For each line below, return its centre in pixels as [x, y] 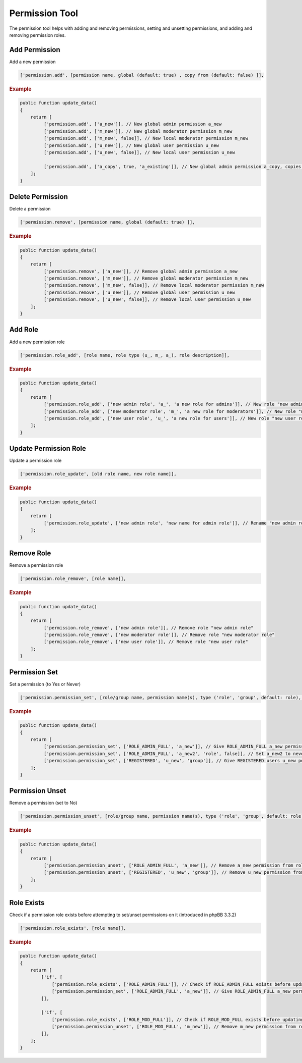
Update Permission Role [48, 448]
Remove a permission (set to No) [43, 803]
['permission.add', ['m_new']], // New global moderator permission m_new [138, 131]
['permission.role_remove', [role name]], [73, 579]
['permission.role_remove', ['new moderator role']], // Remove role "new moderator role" [159, 635]
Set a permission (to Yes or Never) [45, 684]
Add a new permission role [37, 342]
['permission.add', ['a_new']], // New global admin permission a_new [133, 124]
